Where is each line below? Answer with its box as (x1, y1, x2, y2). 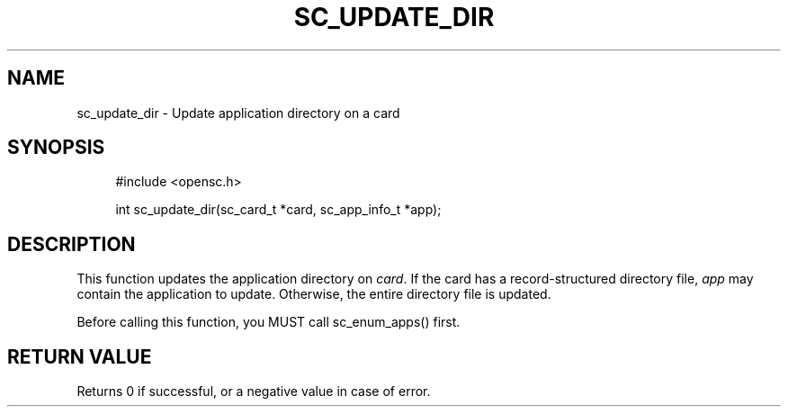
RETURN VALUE (7, 345, 152, 368)
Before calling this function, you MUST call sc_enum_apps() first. (76, 314, 461, 330)
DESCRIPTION (7, 232, 136, 256)
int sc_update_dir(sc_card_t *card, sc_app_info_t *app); (115, 202, 442, 218)
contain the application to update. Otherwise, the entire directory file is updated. (76, 286, 551, 302)
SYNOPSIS (7, 136, 105, 159)
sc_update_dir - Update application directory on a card (76, 104, 400, 121)
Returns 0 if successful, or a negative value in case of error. (76, 383, 431, 400)
